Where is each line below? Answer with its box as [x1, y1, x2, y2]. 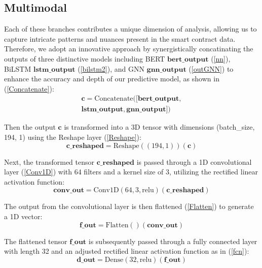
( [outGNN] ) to [189, 63, 234, 74]
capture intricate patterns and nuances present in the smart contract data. [4, 33, 236, 44]
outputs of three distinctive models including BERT [4, 53, 165, 64]
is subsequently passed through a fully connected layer [88, 235, 257, 246]
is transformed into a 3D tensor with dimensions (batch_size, [64, 122, 255, 132]
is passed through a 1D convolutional [136, 156, 252, 167]
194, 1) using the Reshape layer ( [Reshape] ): [4, 132, 141, 142]
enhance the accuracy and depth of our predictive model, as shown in [4, 73, 219, 84]
